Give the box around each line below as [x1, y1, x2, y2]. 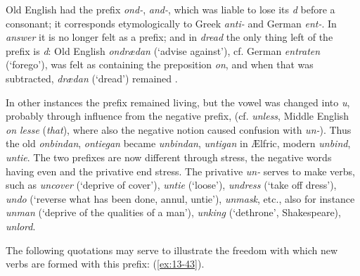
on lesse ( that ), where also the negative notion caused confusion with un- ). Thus [6, 122, 352, 137]
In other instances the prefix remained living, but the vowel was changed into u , [6, 94, 350, 109]
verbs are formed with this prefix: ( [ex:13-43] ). [6, 256, 205, 271]
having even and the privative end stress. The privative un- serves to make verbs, [6, 163, 356, 178]
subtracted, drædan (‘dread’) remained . [6, 70, 178, 85]
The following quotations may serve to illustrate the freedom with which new [6, 242, 338, 257]
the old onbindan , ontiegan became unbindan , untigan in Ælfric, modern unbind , [6, 136, 351, 151]
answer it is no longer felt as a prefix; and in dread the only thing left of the [6, 30, 333, 44]
